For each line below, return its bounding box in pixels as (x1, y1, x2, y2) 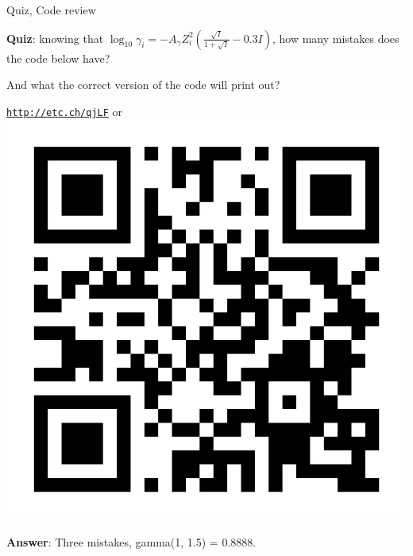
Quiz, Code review (6, 2, 96, 17)
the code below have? (6, 49, 110, 66)
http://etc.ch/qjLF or (6, 102, 123, 119)
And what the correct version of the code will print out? (6, 76, 280, 93)
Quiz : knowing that (6, 29, 104, 46)
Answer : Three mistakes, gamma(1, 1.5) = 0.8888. (6, 534, 257, 550)
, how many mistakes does (272, 29, 399, 46)
